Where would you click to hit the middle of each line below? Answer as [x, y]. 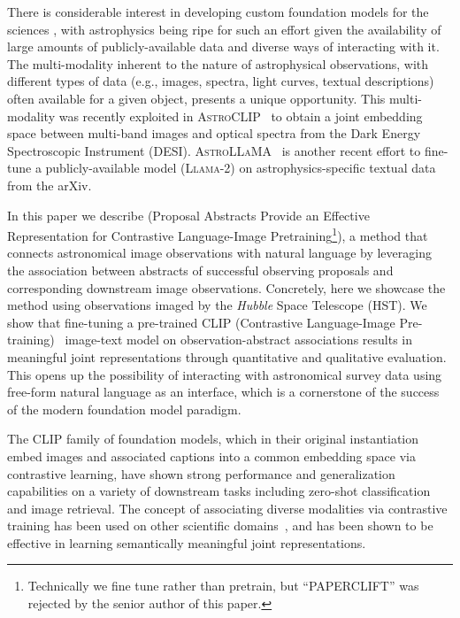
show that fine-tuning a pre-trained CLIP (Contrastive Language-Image [201, 322]
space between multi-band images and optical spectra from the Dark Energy [214, 133]
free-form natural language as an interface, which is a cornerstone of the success [223, 392]
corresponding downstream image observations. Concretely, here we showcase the [226, 287]
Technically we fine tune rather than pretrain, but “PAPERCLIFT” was [223, 586]
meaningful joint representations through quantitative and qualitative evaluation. [227, 356]
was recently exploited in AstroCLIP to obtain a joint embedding [241, 116]
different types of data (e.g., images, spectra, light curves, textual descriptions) [221, 81]
